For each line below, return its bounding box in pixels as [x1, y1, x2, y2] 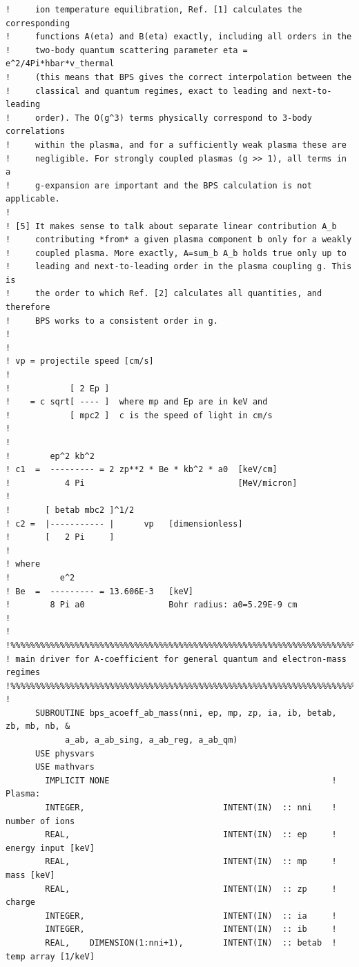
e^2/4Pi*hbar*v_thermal [6, 59, 115, 69]
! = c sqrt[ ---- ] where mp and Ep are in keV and [6, 397, 268, 407]
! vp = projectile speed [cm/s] [6, 356, 154, 367]
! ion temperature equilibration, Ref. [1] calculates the [6, 5, 302, 14]
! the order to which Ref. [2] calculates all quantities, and [6, 289, 322, 299]
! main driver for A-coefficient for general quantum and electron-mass [6, 654, 347, 664]
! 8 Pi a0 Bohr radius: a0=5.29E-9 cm [6, 600, 298, 610]
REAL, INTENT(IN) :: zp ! [45, 883, 337, 894]
